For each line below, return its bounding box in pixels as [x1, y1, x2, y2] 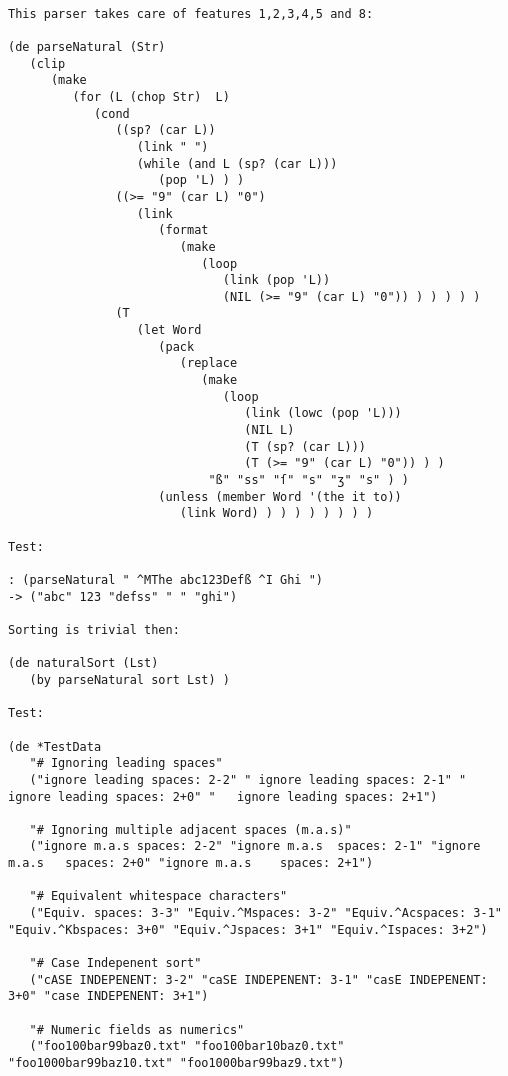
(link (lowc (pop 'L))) [244, 406, 402, 421]
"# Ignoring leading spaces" [29, 756, 223, 771]
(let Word [136, 323, 202, 338]
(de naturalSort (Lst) [8, 656, 159, 671]
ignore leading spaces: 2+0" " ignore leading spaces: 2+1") [8, 789, 438, 804]
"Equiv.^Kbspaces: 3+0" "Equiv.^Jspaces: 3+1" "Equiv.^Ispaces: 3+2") [8, 922, 488, 937]
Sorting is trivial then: [8, 622, 180, 637]
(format [158, 223, 209, 238]
